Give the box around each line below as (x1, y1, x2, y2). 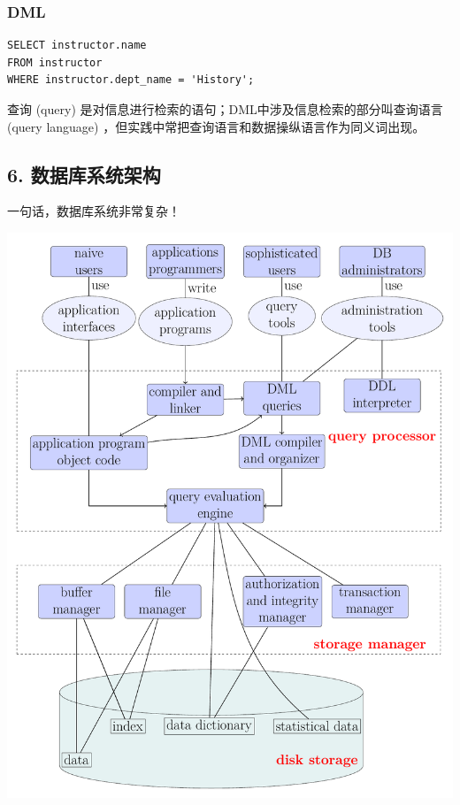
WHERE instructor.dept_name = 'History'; (7, 73, 255, 87)
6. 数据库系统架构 (7, 160, 161, 188)
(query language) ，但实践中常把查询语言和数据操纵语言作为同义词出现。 (7, 117, 425, 135)
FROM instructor (7, 56, 103, 69)
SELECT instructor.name (7, 39, 147, 52)
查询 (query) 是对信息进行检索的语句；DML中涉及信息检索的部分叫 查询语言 (7, 100, 443, 118)
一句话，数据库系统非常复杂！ (7, 202, 180, 220)
